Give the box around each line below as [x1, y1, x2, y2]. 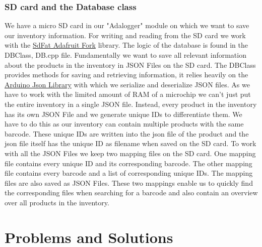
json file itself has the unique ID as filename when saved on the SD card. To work [5, 138, 256, 149]
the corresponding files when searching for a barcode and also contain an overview [5, 187, 258, 198]
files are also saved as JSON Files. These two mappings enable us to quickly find [5, 177, 253, 188]
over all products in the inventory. [5, 197, 109, 207]
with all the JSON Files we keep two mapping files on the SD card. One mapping [5, 148, 256, 158]
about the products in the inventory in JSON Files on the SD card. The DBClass [5, 59, 256, 70]
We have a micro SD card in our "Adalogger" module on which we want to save [5, 20, 249, 31]
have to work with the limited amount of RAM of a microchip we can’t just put [5, 89, 251, 99]
